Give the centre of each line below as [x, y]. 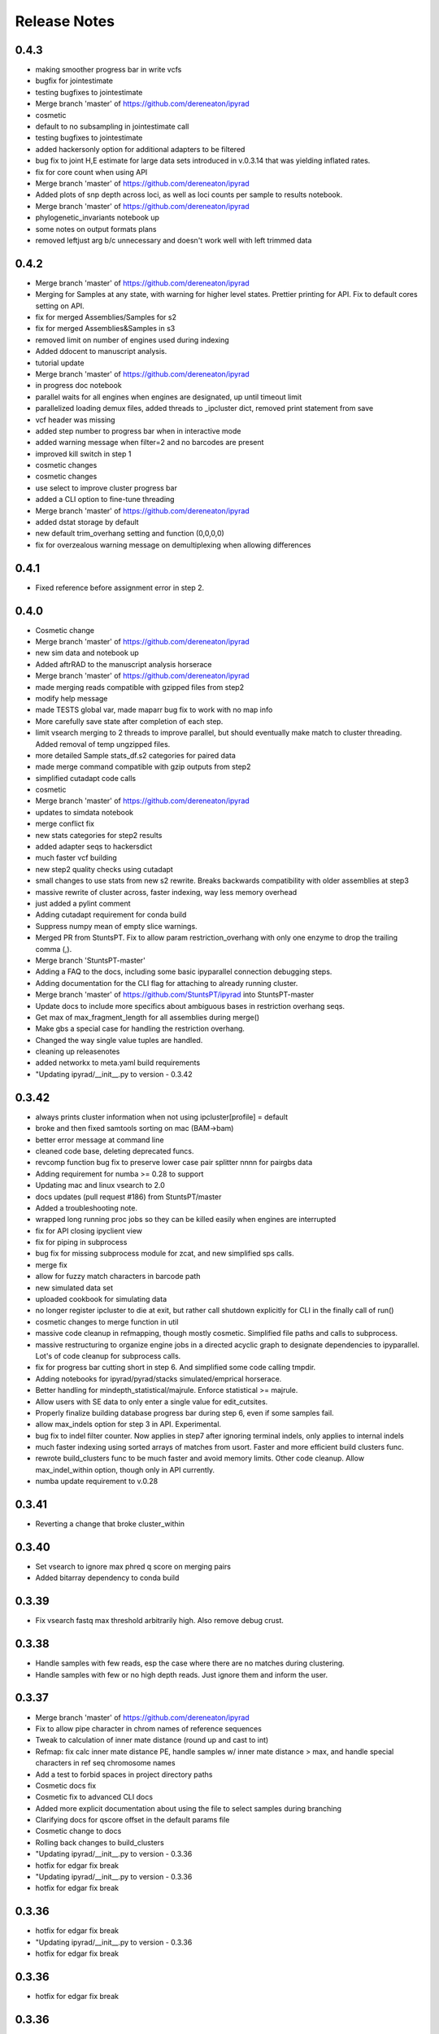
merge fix [52, 1264]
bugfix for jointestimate [74, 81]
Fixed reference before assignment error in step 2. [120, 587]
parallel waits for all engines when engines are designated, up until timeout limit [169, 397]
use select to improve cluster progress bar [106, 487]
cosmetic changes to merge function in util [107, 1321]
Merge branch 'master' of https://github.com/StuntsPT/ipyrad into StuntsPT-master [175, 995]
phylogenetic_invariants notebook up [98, 218]
